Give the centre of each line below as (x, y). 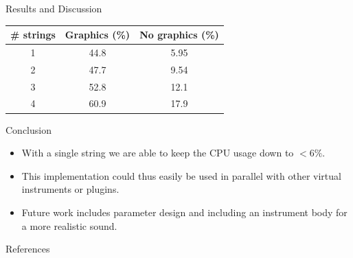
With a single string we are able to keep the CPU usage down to (158, 153)
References (28, 249)
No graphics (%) (179, 35)
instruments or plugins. (70, 189)
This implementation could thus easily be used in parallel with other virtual (181, 175)
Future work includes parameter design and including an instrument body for (184, 212)
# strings (33, 35)
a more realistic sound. (69, 225)
